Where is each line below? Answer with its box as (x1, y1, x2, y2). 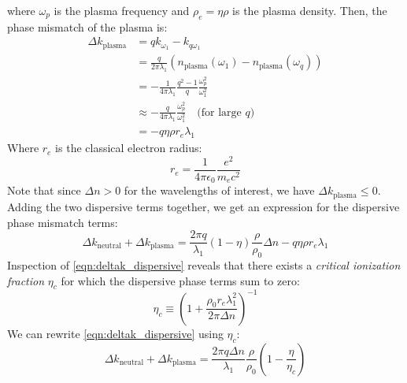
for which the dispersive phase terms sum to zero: (61, 272, 300, 288)
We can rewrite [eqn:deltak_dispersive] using (7, 325, 224, 341)
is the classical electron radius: (55, 139, 202, 156)
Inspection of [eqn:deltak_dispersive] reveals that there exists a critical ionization (7, 256, 401, 273)
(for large (197, 106, 242, 118)
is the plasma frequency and (54, 2, 190, 18)
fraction (7, 272, 45, 288)
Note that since (7, 182, 81, 199)
